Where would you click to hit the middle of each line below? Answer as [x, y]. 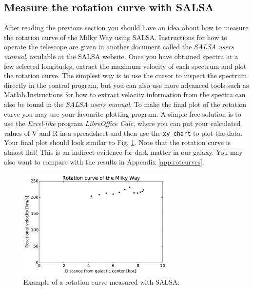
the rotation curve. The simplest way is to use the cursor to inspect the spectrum [126, 75]
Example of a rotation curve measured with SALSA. [102, 281]
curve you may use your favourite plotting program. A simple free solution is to [123, 114]
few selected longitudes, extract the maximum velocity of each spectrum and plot [125, 66]
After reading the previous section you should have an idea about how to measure [126, 28]
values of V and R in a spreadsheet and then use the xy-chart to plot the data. [123, 133]
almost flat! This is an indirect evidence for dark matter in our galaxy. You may [123, 152]
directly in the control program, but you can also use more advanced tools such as [126, 85]
